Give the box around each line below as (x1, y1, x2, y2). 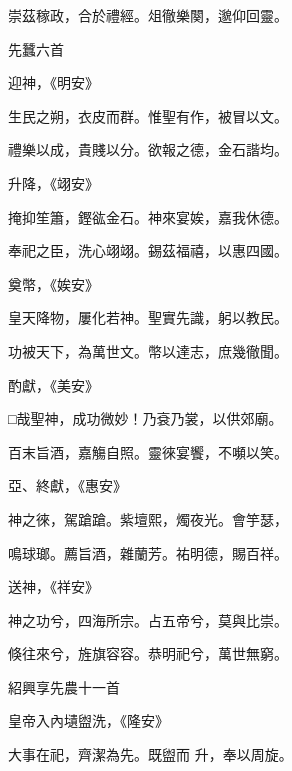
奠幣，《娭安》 (8, 273, 99, 294)
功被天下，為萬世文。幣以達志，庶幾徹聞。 (8, 340, 288, 361)
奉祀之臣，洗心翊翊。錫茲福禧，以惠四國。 (8, 240, 288, 261)
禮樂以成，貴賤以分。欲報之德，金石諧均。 (8, 139, 288, 160)
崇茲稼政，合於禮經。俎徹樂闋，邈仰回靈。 (8, 5, 288, 25)
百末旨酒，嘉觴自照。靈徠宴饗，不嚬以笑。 (8, 441, 288, 462)
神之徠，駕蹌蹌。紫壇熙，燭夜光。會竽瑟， (8, 508, 288, 529)
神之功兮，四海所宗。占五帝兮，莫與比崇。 (8, 609, 288, 630)
